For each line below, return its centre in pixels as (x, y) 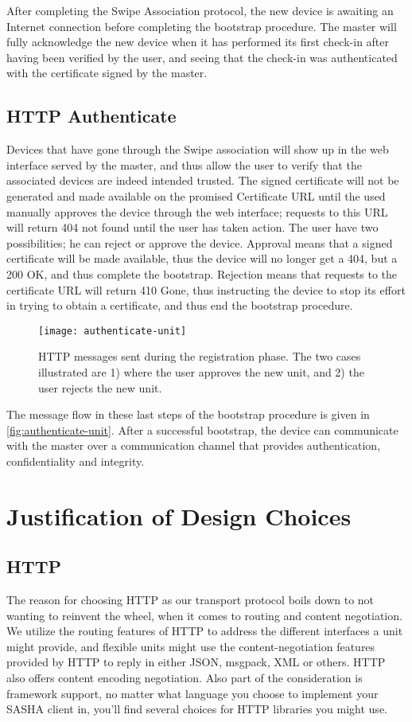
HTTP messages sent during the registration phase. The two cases (200, 356)
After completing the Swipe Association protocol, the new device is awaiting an (200, 10)
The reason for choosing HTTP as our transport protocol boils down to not (190, 600)
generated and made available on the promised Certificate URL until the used (196, 195)
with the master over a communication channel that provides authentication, (194, 445)
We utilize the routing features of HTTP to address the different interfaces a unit (205, 631)
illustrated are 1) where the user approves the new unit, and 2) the (201, 371)
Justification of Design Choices (179, 515)
